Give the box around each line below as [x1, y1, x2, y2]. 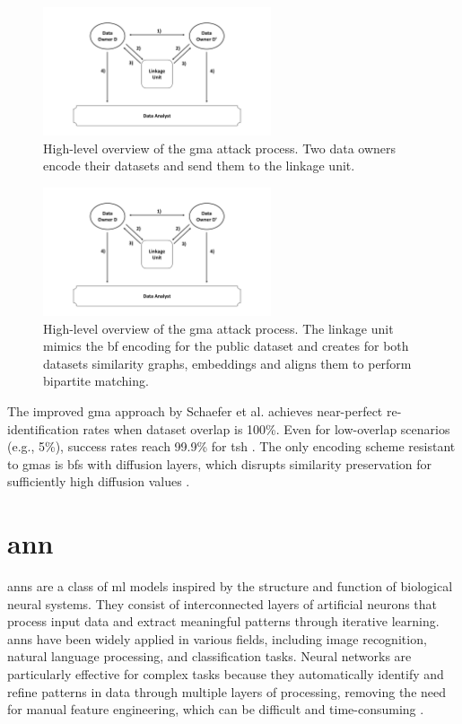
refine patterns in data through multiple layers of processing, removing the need [7, 682, 447, 701]
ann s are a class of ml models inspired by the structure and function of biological [7, 577, 453, 596]
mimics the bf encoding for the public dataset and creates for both [43, 336, 409, 355]
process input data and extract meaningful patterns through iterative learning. [7, 612, 440, 631]
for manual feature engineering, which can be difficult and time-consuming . [7, 700, 424, 719]
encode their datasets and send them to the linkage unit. [43, 156, 355, 175]
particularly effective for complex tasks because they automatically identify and [7, 665, 444, 683]
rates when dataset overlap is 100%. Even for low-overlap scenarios [83, 419, 450, 438]
